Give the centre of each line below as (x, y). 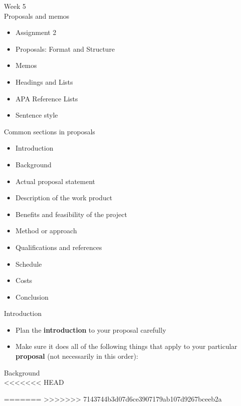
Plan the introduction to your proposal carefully (91, 329)
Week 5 (15, 6)
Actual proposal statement (55, 181)
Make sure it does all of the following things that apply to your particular (126, 346)
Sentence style (37, 115)
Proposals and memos (37, 16)
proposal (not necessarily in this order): (77, 356)
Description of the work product (64, 198)
